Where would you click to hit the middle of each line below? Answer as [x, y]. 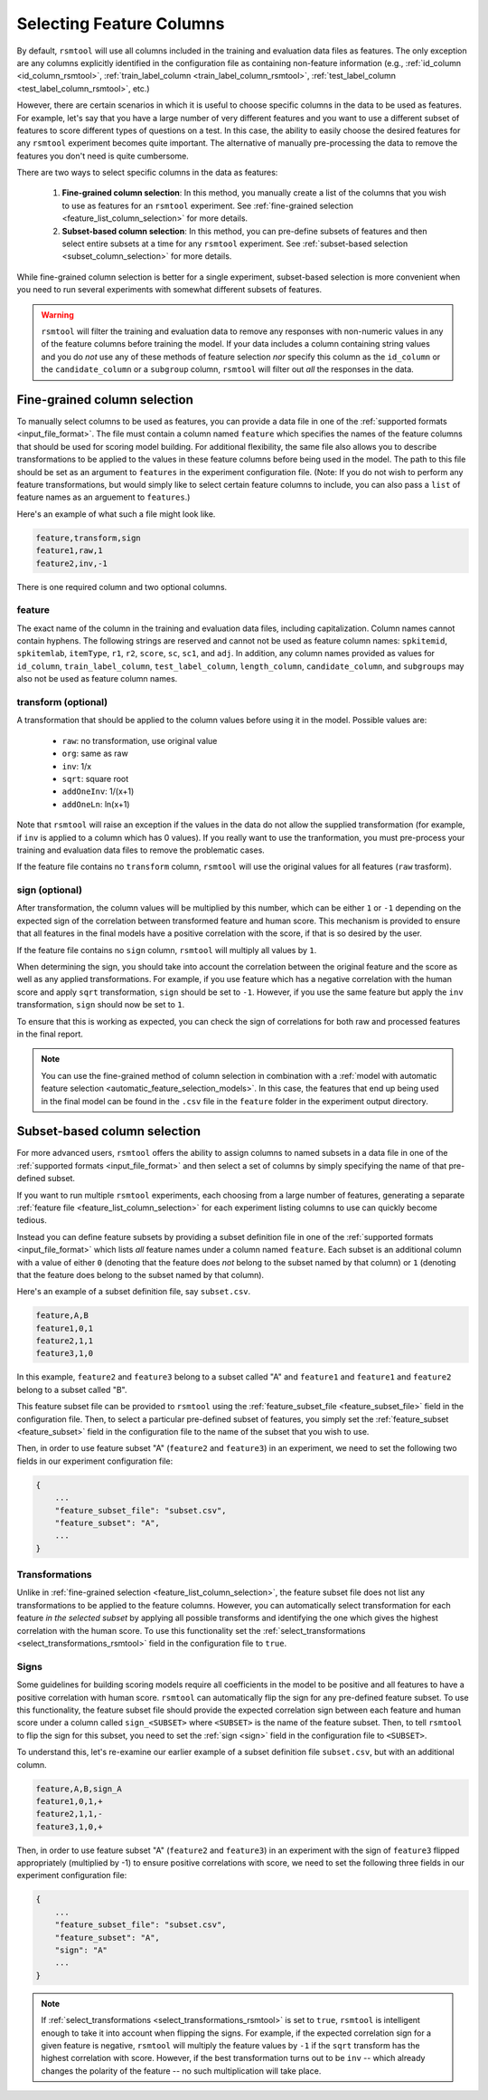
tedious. [32, 1220]
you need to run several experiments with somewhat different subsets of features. [169, 290]
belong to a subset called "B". [72, 1389]
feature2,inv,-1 [72, 563]
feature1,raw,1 [69, 551]
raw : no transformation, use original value [140, 740]
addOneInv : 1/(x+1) [98, 791]
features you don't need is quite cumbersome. [103, 156]
